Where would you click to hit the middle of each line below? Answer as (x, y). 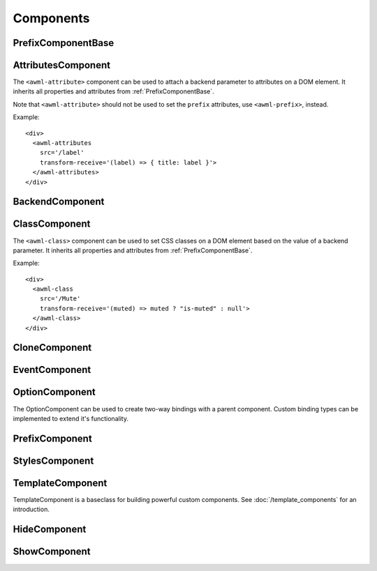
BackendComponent (59, 202)
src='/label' (62, 153)
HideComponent (50, 530)
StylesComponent (53, 460)
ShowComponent (52, 552)
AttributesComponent (62, 65)
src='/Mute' (60, 299)
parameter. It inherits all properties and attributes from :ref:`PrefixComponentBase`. (133, 250)
